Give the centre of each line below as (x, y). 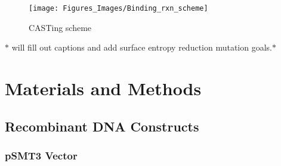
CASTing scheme (60, 27)
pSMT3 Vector (41, 155)
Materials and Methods (103, 88)
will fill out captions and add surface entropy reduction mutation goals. (142, 47)
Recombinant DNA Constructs (102, 126)
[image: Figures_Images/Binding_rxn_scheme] (118, 8)
